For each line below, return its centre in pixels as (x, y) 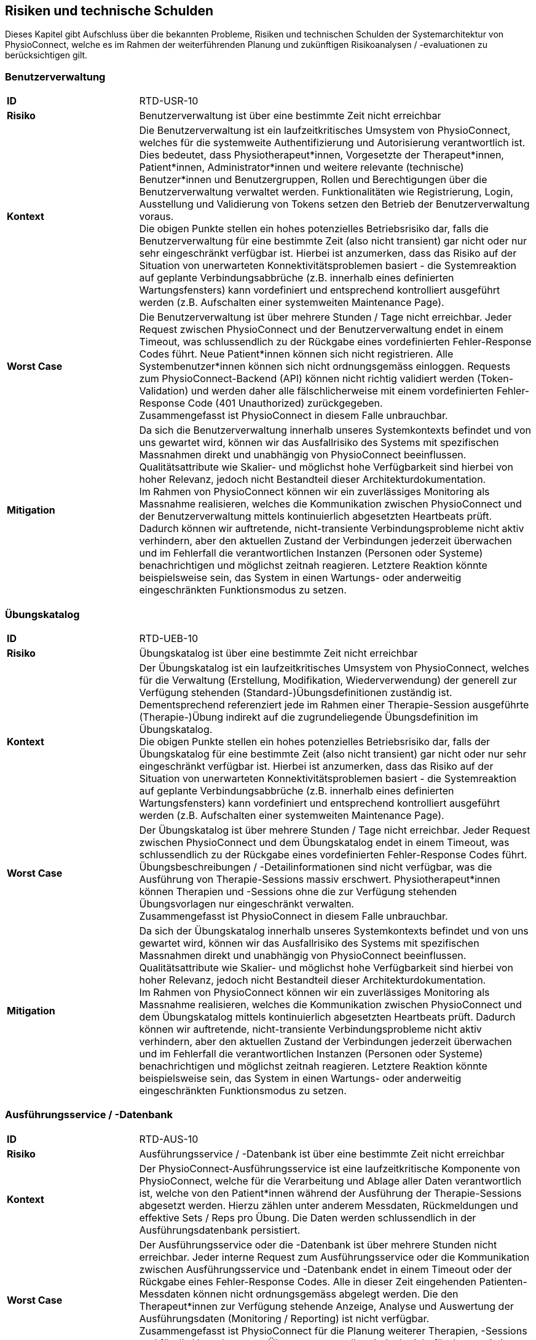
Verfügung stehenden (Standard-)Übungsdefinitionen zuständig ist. (296, 692)
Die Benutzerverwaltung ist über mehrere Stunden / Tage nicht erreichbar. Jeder (325, 317)
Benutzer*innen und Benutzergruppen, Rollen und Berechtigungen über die (313, 180)
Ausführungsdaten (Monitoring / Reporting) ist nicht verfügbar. (284, 1318)
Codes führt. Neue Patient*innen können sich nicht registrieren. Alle (296, 354)
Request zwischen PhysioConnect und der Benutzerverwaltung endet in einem (321, 330)
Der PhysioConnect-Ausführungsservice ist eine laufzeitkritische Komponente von (330, 1168)
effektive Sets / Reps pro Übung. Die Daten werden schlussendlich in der (308, 1217)
